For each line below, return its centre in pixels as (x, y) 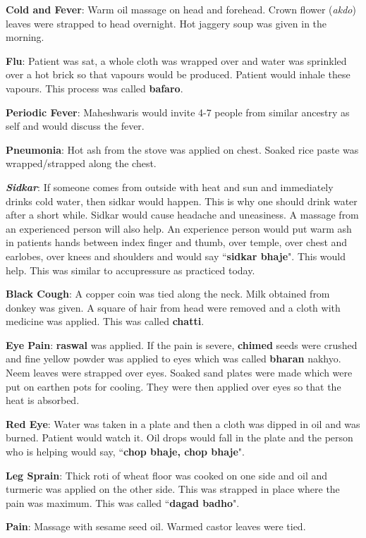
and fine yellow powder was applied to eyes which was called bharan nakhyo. (173, 359)
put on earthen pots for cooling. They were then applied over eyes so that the (173, 386)
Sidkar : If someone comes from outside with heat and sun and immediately (170, 187)
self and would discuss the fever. (75, 126)
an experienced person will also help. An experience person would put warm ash (179, 228)
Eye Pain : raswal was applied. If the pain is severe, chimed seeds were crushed (182, 344)
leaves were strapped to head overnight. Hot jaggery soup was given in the (166, 23)
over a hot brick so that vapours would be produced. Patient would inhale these (178, 74)
